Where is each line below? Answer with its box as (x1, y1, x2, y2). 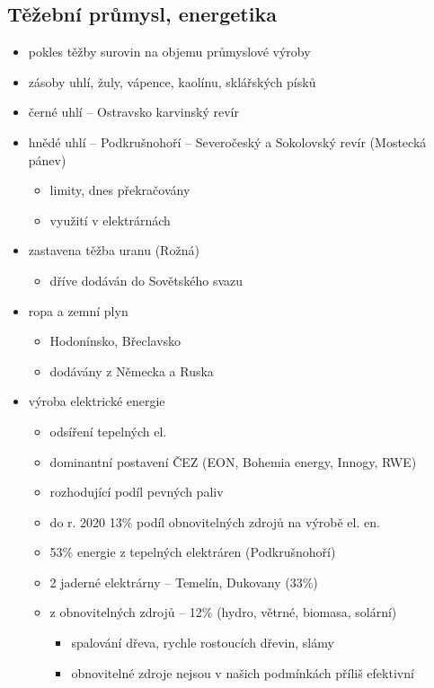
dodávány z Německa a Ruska (49, 361, 214, 380)
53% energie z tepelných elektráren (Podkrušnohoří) (49, 542, 336, 561)
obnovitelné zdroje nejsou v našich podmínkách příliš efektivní (71, 663, 414, 682)
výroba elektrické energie (28, 392, 165, 410)
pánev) (28, 150, 66, 169)
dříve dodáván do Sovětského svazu (49, 270, 244, 289)
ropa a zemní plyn (28, 301, 128, 320)
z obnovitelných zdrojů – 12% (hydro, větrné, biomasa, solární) (49, 603, 397, 622)
